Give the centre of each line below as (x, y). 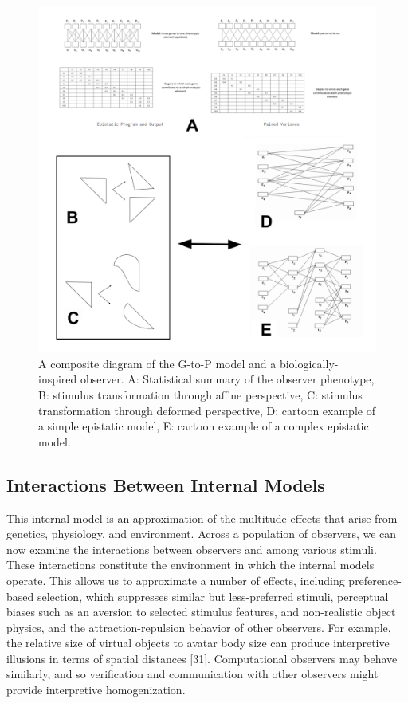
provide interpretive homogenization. (96, 690)
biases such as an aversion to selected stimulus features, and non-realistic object (201, 612)
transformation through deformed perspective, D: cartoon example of (207, 410)
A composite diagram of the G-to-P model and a (157, 363)
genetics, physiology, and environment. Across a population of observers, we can (202, 534)
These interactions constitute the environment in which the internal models (190, 565)
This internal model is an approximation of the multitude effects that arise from (202, 518)
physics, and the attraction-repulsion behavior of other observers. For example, (199, 627)
